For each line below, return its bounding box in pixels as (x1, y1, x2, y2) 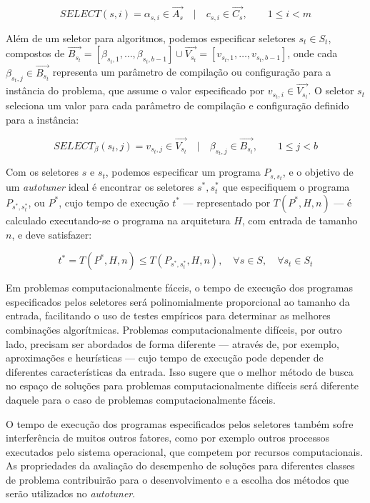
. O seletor (308, 83, 354, 98)
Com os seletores (6, 164, 79, 179)
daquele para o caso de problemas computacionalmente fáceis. (6, 392, 276, 407)
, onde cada (287, 46, 338, 61)
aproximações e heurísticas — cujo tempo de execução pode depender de (6, 350, 324, 365)
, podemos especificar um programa (105, 164, 261, 179)
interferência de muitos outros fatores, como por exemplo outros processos (6, 430, 330, 445)
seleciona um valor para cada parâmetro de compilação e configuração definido (6, 98, 349, 113)
